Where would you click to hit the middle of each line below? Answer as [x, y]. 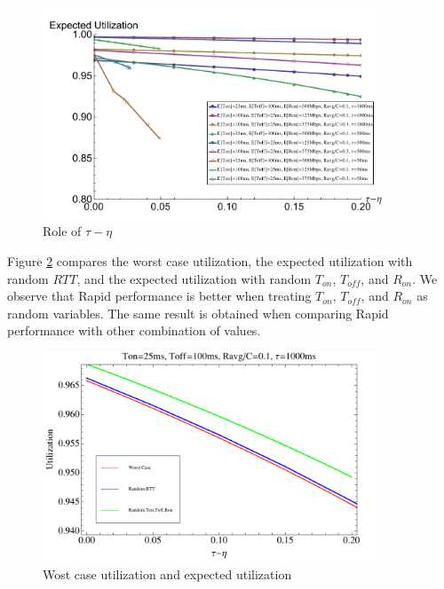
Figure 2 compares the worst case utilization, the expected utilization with [210, 260]
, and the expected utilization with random [194, 278]
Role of [62, 231]
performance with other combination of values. [134, 330]
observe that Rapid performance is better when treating [159, 296]
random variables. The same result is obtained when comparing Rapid [198, 313]
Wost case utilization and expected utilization [167, 574]
